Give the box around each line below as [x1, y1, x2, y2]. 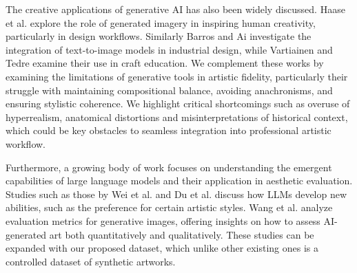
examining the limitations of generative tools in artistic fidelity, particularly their [6, 69, 348, 83]
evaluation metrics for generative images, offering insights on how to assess [6, 213, 320, 228]
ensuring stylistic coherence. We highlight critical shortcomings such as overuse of [6, 96, 350, 111]
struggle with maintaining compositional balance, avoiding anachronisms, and [6, 83, 333, 97]
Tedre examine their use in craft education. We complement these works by [6, 56, 324, 70]
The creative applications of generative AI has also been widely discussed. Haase [6, 2, 345, 16]
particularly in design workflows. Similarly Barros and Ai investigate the [6, 29, 312, 43]
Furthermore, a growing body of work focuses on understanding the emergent [6, 160, 332, 174]
